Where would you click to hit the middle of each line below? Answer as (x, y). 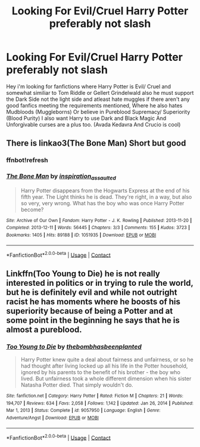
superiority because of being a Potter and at (90, 311)
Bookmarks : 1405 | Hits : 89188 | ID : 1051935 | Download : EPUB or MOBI (81, 235)
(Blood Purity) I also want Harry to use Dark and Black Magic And (86, 118)
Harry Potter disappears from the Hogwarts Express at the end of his (105, 190)
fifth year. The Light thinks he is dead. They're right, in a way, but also (106, 197)
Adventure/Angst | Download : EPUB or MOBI (53, 418)
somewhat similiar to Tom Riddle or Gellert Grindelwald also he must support (100, 93)
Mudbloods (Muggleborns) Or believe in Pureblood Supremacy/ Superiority (98, 112)
